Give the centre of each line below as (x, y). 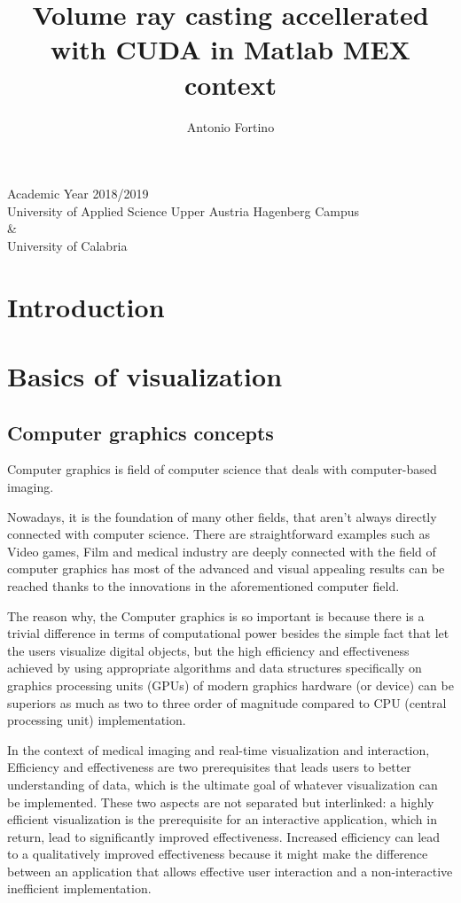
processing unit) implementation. (97, 720)
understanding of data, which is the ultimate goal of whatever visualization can (223, 784)
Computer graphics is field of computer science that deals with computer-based (222, 469)
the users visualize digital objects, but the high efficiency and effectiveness (208, 650)
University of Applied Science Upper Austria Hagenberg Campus (184, 210)
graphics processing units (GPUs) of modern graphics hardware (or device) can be (230, 685)
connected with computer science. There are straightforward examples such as (219, 534)
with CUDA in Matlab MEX (230, 49)
